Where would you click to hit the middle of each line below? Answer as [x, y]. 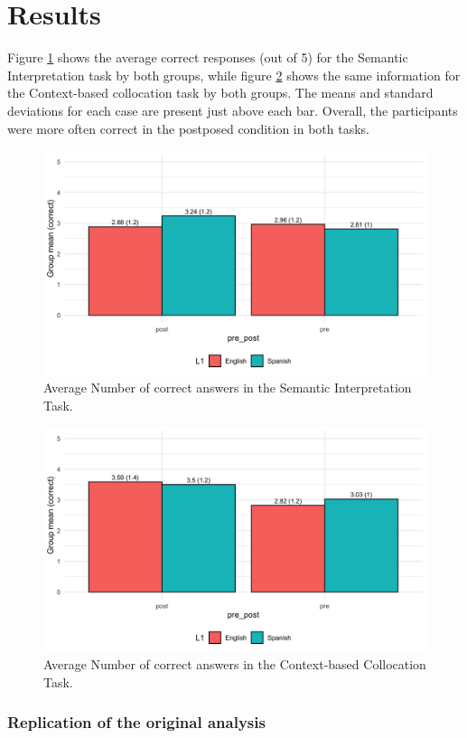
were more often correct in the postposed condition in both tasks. [189, 128]
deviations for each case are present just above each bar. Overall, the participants [233, 110]
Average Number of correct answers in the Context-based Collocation [235, 664]
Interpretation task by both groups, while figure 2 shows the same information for [234, 75]
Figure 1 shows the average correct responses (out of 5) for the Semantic [208, 57]
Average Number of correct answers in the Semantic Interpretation [228, 388]
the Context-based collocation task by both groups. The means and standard [220, 93]
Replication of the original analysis [136, 722]
